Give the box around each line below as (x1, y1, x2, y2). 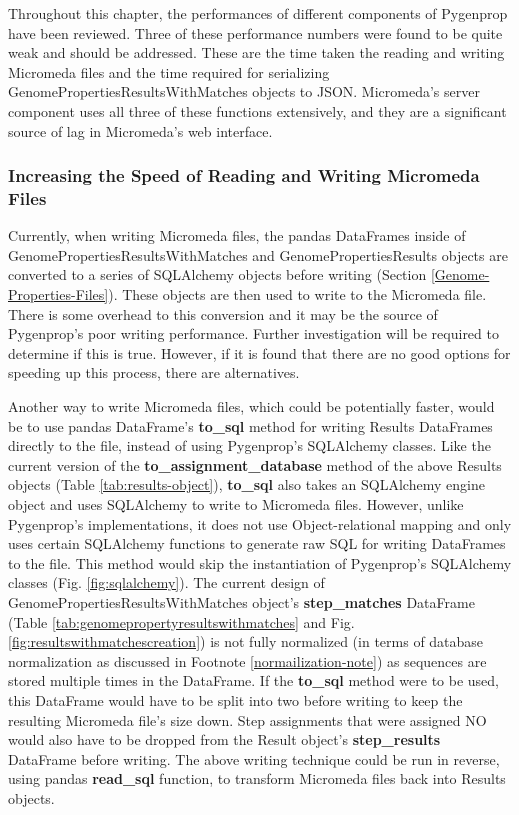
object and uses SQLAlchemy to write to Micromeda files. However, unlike (8, 494, 464, 515)
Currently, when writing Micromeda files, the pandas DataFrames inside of (8, 225, 466, 246)
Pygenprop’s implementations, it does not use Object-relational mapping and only (8, 513, 512, 534)
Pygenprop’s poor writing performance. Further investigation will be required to (8, 323, 499, 344)
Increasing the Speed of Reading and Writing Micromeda (8, 163, 480, 188)
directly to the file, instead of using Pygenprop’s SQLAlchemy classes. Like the (8, 435, 491, 456)
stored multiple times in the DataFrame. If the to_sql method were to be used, (8, 670, 500, 691)
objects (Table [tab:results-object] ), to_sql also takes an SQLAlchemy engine (8, 474, 485, 495)
